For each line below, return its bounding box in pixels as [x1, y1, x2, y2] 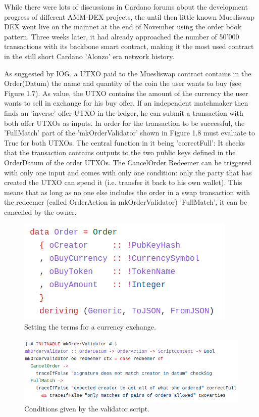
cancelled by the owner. [4, 206, 77, 217]
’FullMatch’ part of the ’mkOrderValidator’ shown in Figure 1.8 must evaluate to [4, 127, 255, 138]
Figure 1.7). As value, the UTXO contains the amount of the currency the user [4, 87, 248, 98]
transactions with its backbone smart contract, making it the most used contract [4, 41, 254, 52]
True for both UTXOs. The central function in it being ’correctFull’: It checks [4, 137, 245, 148]
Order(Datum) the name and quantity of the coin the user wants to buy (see [4, 78, 241, 88]
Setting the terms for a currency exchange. [24, 321, 156, 332]
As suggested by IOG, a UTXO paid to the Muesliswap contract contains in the [4, 68, 251, 78]
